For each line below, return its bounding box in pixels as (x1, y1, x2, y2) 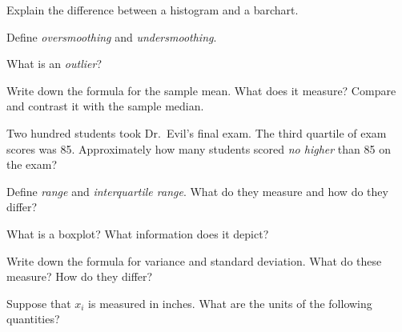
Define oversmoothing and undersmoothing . (6, 28, 217, 45)
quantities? (6, 310, 60, 327)
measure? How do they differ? (6, 268, 153, 285)
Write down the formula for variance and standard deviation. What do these (6, 252, 382, 269)
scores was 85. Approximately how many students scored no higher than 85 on (6, 140, 391, 157)
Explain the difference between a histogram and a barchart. (6, 2, 299, 18)
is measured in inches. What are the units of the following (88, 294, 372, 311)
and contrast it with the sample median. (6, 98, 204, 114)
